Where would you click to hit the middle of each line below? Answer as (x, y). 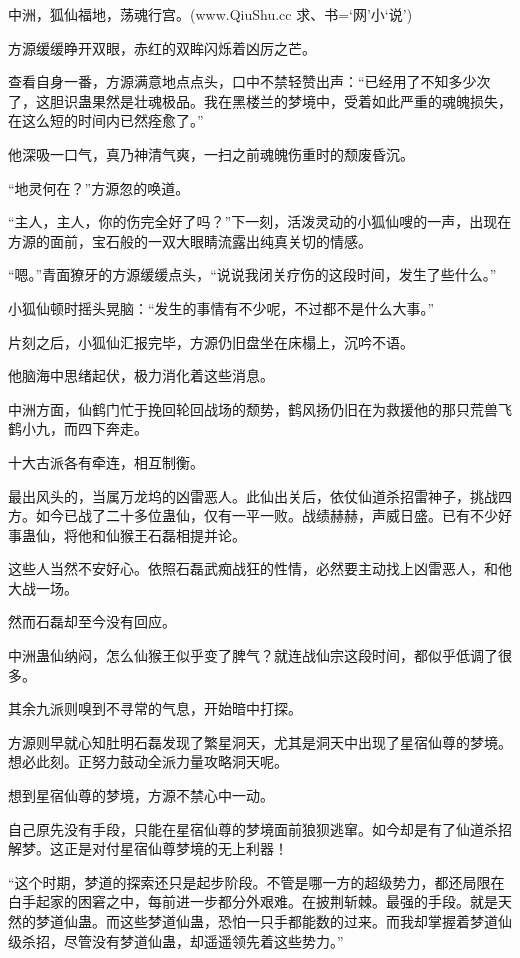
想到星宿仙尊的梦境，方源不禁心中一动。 (141, 795)
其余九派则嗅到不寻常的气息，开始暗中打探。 (155, 708)
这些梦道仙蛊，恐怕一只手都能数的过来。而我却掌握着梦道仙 (315, 921)
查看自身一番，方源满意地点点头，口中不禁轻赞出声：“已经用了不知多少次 (249, 81)
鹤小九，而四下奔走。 (78, 428)
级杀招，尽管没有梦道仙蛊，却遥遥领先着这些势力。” (176, 940)
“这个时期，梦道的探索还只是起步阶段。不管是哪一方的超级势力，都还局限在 (256, 881)
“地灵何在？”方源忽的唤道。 (99, 187)
